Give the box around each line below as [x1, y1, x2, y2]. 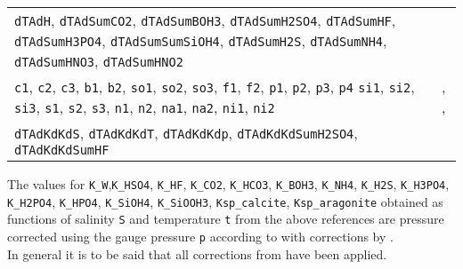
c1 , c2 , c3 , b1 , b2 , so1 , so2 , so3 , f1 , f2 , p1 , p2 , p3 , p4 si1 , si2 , [14, 76, 415, 97]
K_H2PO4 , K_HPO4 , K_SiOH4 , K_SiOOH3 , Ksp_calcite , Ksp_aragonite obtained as [7, 192, 443, 210]
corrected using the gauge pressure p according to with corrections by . [7, 226, 394, 245]
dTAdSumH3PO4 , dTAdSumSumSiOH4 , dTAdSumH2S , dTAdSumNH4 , [14, 30, 387, 51]
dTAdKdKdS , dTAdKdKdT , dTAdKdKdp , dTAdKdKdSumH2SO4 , [14, 123, 358, 143]
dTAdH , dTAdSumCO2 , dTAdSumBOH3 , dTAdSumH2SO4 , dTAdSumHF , [14, 10, 396, 30]
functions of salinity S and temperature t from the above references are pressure [7, 210, 444, 228]
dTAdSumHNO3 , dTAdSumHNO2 [14, 51, 183, 71]
